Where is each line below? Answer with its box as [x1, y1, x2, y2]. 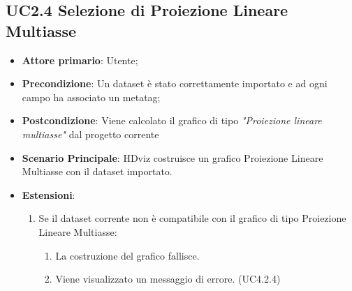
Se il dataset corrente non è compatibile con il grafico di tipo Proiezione [38, 211, 346, 225]
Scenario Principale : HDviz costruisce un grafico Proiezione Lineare [22, 150, 323, 165]
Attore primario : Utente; [22, 52, 138, 67]
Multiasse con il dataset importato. [22, 164, 173, 179]
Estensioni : [22, 187, 75, 202]
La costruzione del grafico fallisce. [55, 248, 200, 262]
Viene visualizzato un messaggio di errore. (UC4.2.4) [55, 271, 281, 286]
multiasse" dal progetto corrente [22, 126, 159, 141]
